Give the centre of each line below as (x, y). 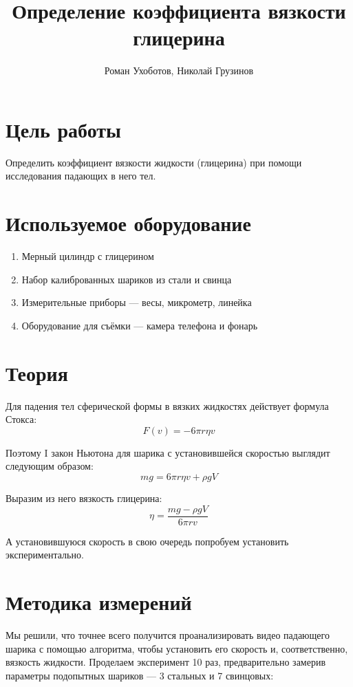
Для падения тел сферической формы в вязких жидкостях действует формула (167, 405)
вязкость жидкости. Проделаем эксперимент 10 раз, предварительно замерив (166, 662)
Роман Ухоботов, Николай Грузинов (179, 70)
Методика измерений (99, 602)
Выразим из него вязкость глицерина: (84, 498)
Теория (37, 372)
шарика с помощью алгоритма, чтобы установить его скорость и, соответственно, (177, 648)
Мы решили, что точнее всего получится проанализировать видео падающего (168, 635)
